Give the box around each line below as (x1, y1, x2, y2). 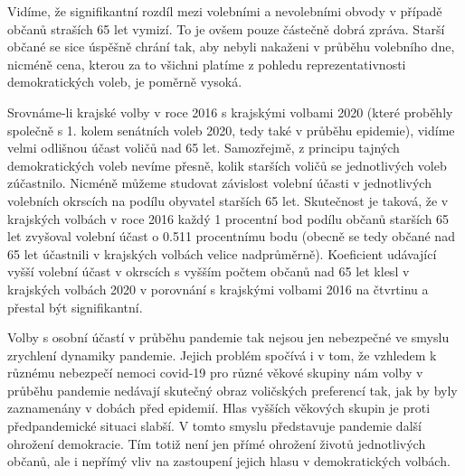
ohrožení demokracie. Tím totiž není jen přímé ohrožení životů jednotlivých (7, 434, 426, 453)
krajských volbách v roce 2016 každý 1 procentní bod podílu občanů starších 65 (7, 209, 450, 228)
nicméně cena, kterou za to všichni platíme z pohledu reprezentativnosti (7, 54, 406, 73)
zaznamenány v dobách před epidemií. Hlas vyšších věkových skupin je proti (7, 398, 431, 417)
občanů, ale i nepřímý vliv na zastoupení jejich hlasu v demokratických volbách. (7, 452, 451, 471)
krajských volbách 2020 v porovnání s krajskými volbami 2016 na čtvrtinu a (7, 279, 429, 298)
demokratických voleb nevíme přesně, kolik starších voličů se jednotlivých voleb (7, 155, 447, 174)
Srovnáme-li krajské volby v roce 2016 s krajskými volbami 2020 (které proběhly (7, 102, 453, 121)
